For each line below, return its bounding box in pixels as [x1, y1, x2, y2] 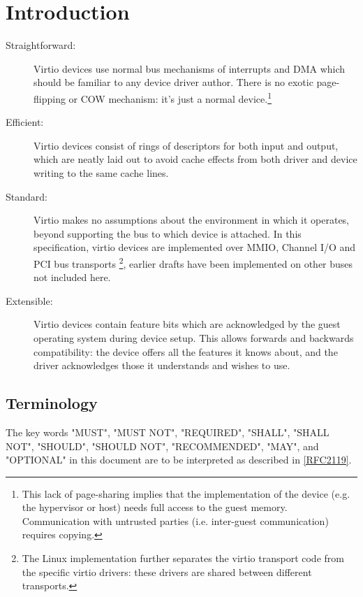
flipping [34, 91, 66, 106]
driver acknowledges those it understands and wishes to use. [34, 358, 290, 373]
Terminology [6, 392, 98, 414]
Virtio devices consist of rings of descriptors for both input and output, [34, 138, 339, 152]
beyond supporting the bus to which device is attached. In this [34, 226, 302, 240]
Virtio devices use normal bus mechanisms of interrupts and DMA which [34, 61, 346, 75]
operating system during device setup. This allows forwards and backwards [34, 330, 354, 345]
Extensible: [6, 293, 53, 308]
